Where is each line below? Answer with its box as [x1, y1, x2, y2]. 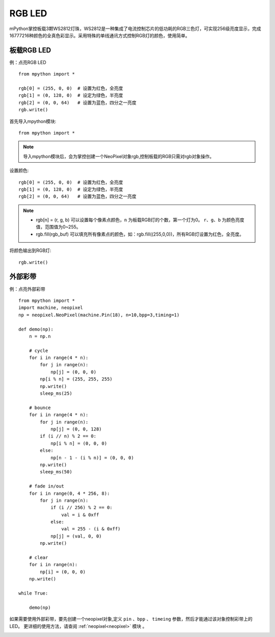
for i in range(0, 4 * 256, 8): [29, 490, 110, 496]
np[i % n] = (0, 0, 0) [50, 440, 107, 446]
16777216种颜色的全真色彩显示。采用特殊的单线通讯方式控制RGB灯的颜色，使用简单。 [9, 32, 190, 38]
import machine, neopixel [18, 305, 84, 311]
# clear [29, 555, 48, 560]
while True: [18, 590, 48, 596]
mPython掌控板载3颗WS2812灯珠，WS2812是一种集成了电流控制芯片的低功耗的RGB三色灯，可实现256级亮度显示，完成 [9, 26, 262, 32]
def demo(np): [18, 326, 53, 332]
